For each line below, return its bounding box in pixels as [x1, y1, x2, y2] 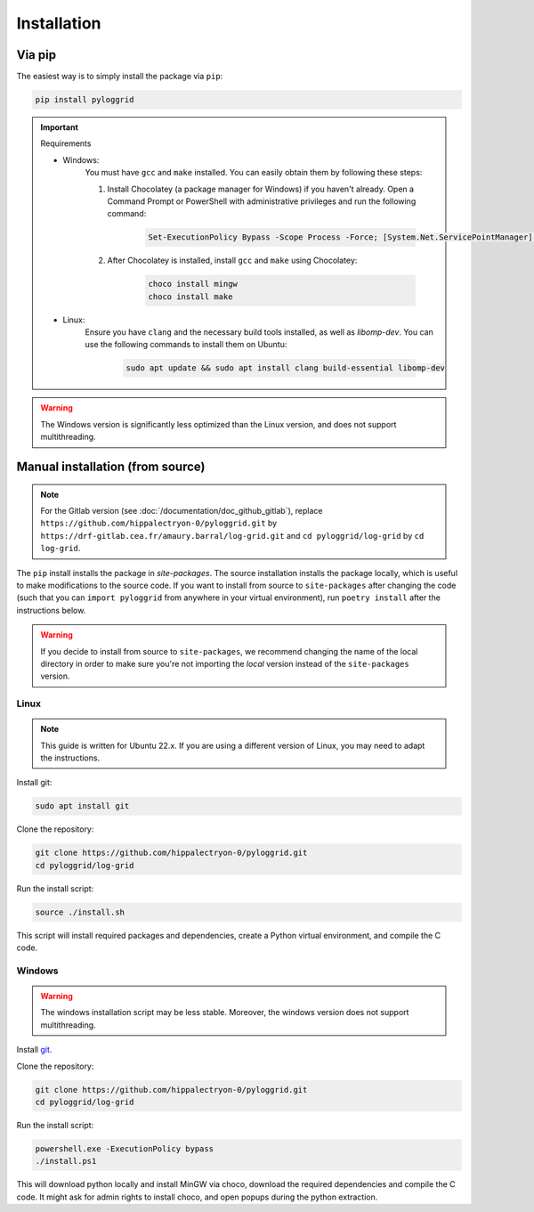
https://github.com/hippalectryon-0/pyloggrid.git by [40, 517, 278, 529]
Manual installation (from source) [16, 460, 206, 475]
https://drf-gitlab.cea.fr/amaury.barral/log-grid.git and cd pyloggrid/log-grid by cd [40, 530, 425, 541]
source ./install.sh [35, 907, 125, 917]
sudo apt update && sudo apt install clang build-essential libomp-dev [125, 363, 445, 373]
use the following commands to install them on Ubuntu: [85, 339, 287, 350]
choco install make [148, 291, 233, 302]
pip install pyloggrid [35, 94, 134, 105]
